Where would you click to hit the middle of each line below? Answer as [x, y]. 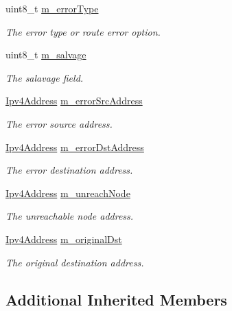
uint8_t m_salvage [46, 55]
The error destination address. [69, 170]
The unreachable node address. [70, 216]
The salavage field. [45, 77]
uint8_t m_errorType [52, 8]
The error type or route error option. [83, 31]
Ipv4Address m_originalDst [64, 239]
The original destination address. [75, 262]
